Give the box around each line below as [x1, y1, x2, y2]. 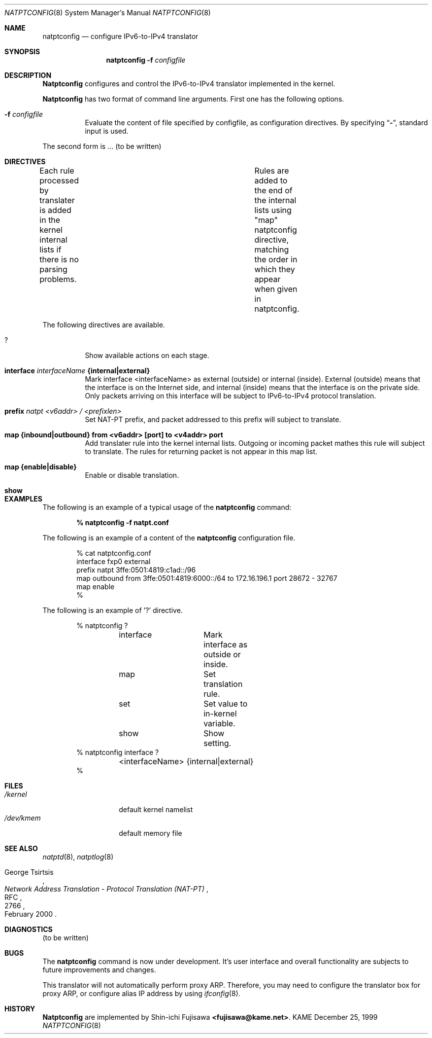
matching [254, 245, 289, 254]
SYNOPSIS [4, 47, 40, 56]
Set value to [203, 699, 248, 709]
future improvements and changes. [42, 966, 156, 974]
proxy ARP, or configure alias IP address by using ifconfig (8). [42, 989, 240, 998]
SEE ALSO [4, 844, 38, 853]
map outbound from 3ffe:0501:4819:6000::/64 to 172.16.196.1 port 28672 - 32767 [76, 574, 337, 582]
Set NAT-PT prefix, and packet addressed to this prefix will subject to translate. [85, 415, 341, 424]
